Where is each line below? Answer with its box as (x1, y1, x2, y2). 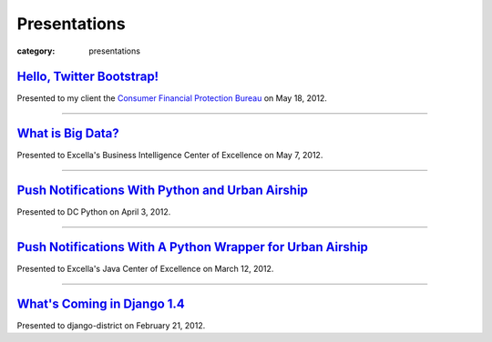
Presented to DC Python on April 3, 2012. (16, 206, 171, 217)
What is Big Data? (16, 126, 120, 141)
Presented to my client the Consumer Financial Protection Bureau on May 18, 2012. (16, 93, 328, 104)
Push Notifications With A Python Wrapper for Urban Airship (16, 239, 369, 255)
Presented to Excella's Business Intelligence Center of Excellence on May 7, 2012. (16, 150, 323, 161)
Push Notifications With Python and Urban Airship (16, 183, 309, 198)
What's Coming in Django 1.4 (16, 296, 186, 311)
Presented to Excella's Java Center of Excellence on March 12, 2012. (16, 264, 274, 275)
